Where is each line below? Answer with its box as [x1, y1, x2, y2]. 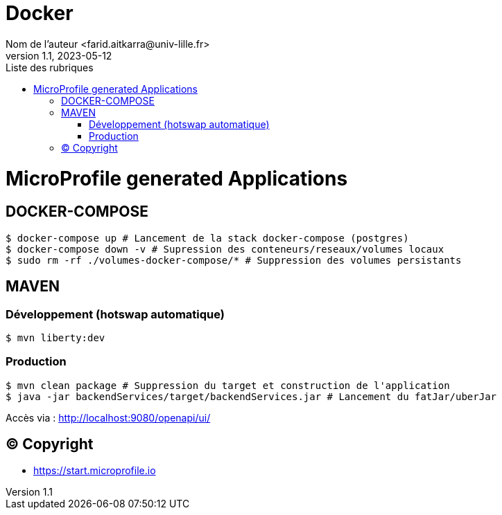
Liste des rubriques [6, 61, 94, 73]
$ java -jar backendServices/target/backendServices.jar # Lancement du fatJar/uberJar [6, 390, 497, 402]
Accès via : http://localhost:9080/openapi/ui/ [6, 411, 211, 424]
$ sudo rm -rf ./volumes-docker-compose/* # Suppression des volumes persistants [6, 254, 462, 266]
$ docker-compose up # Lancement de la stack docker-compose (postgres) [6, 232, 409, 244]
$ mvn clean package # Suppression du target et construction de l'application [6, 379, 450, 391]
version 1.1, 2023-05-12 [6, 49, 112, 62]
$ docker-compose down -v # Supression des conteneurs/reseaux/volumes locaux [6, 243, 444, 255]
